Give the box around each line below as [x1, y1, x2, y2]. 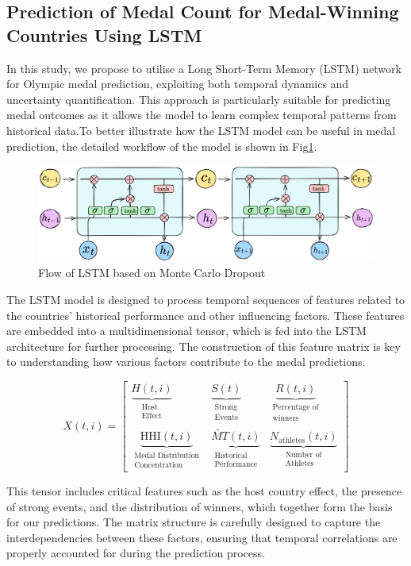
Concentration [134, 461, 183, 470]
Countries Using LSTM [6, 22, 202, 47]
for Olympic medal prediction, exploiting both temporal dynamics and [6, 75, 349, 92]
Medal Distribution [134, 452, 200, 460]
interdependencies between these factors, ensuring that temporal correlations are [6, 529, 398, 545]
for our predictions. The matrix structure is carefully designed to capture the [6, 514, 381, 530]
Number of [285, 451, 322, 460]
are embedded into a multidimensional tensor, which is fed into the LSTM [6, 322, 367, 339]
